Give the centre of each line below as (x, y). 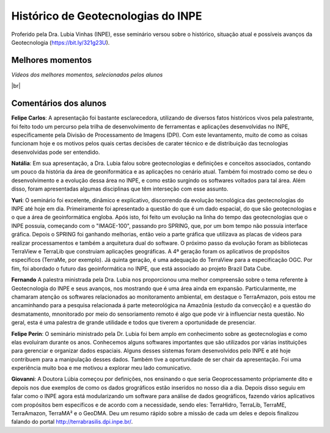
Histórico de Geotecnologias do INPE (107, 16)
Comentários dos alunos (59, 104)
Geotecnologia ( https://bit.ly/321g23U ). (61, 42)
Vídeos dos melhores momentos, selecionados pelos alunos (87, 75)
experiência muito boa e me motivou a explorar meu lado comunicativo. (101, 368)
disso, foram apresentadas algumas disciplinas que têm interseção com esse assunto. (120, 189)
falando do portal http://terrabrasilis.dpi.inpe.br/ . (72, 422)
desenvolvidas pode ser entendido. (56, 152)
